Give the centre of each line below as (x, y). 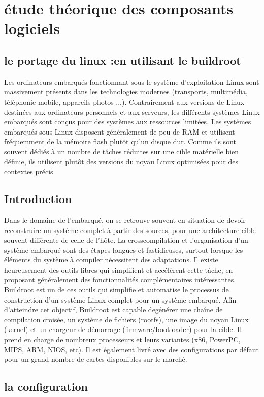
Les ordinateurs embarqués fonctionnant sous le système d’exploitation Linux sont (132, 81)
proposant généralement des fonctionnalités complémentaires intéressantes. (120, 279)
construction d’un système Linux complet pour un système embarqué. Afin (120, 299)
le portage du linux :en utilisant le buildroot (123, 60)
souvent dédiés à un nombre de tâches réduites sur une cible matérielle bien (122, 151)
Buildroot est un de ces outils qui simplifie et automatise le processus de (117, 290)
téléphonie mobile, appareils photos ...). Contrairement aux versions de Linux (124, 101)
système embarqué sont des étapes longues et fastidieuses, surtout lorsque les (124, 250)
